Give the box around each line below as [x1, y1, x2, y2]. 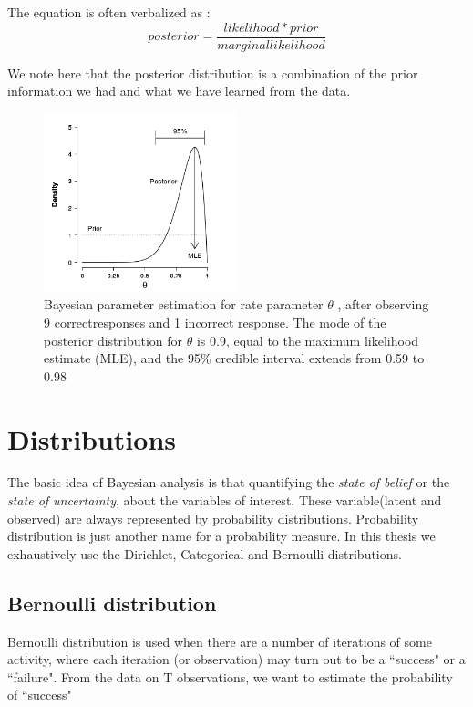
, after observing [337, 295, 429, 314]
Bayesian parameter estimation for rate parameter [44, 295, 324, 314]
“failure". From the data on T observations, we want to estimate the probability [7, 667, 453, 686]
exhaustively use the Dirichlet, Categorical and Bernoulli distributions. [7, 544, 402, 563]
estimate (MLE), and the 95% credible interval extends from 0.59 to [44, 348, 425, 368]
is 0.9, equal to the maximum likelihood [196, 330, 419, 349]
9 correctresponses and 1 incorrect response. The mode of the [44, 312, 386, 331]
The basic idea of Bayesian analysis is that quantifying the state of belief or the [7, 473, 450, 492]
